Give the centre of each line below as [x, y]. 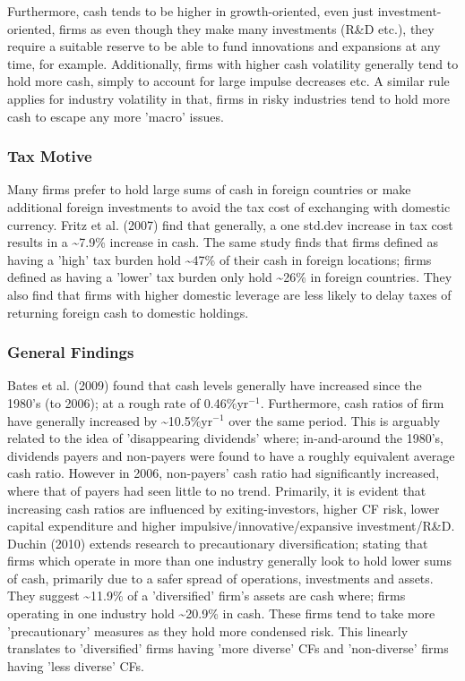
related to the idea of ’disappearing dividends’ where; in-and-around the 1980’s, [225, 438]
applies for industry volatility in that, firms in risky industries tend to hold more [228, 98]
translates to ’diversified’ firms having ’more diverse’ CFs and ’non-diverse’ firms [228, 648]
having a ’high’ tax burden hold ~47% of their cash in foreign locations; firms [220, 259]
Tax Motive [50, 156]
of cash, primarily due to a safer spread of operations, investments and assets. [220, 578]
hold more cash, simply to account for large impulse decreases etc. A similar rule [228, 81]
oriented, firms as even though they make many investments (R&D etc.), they [221, 28]
